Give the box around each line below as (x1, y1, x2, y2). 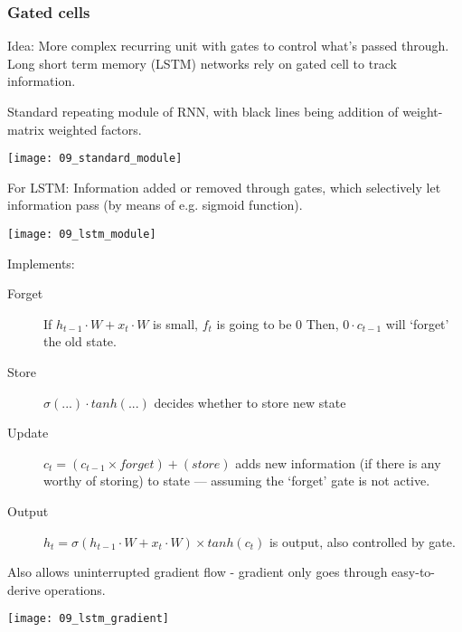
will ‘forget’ (385, 314, 449, 333)
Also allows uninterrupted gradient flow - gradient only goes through (7, 562, 388, 581)
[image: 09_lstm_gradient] (7, 612, 169, 626)
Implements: (7, 253, 75, 272)
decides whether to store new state (154, 392, 346, 411)
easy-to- (391, 562, 436, 581)
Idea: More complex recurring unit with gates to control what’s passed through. (7, 36, 449, 55)
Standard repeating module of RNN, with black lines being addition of (7, 102, 399, 120)
